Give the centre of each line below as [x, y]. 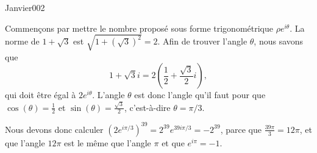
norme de [22, 41]
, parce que [241, 129]
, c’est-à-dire [148, 107]
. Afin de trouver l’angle [202, 41]
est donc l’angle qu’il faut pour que [200, 95]
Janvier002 [25, 7]
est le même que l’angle [108, 142]
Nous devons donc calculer [54, 129]
